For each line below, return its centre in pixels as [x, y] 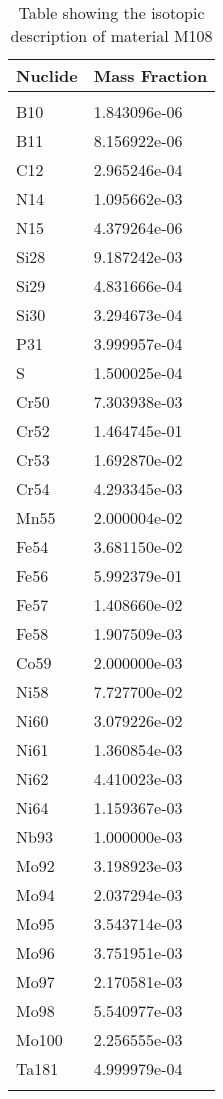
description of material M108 [111, 35]
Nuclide [47, 75]
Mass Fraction [150, 75]
